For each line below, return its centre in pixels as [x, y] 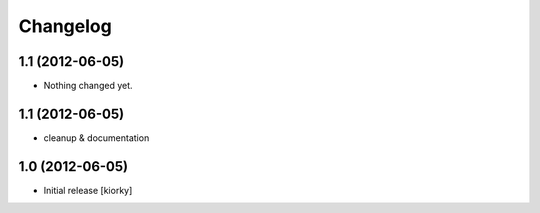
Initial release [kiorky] [88, 190]
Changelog [65, 26]
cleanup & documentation [96, 137]
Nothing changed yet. [88, 86]
